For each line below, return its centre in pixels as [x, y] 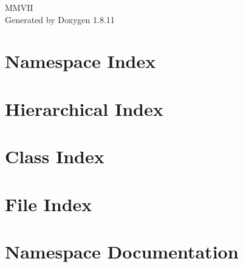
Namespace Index [80, 61]
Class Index [55, 156]
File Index [49, 204]
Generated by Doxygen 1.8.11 [60, 19]
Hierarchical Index [84, 108]
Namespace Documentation [122, 251]
